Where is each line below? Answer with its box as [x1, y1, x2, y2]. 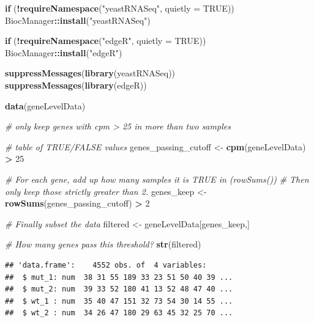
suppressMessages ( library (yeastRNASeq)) [5, 67, 176, 79]
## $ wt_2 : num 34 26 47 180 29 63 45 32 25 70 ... [5, 309, 233, 318]
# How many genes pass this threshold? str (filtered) [5, 238, 201, 251]
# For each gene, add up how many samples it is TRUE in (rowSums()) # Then [5, 172, 309, 185]
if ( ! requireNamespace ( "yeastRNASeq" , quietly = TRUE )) [5, 2, 234, 14]
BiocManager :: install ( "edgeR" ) [5, 46, 122, 59]
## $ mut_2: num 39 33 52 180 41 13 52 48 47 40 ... [5, 285, 233, 294]
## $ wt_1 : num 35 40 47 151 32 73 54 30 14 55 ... [5, 296, 233, 306]
